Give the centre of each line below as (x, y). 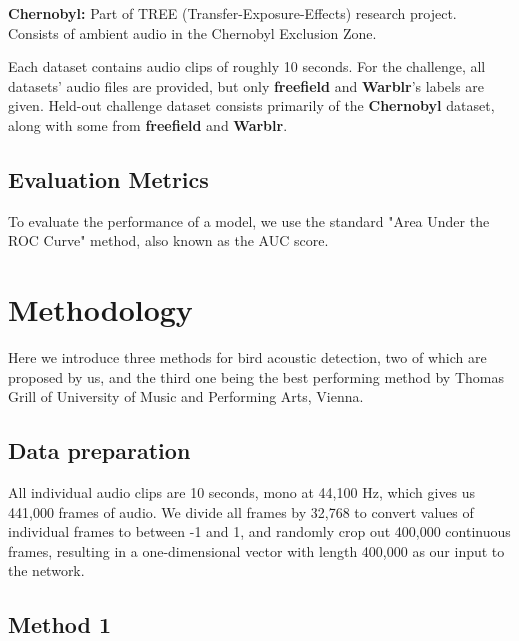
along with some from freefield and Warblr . (148, 124)
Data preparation (99, 450)
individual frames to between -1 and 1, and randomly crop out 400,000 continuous (259, 531)
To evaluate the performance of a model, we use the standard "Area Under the (249, 220)
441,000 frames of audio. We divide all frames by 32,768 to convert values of (241, 511)
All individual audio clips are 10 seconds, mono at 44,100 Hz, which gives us (242, 492)
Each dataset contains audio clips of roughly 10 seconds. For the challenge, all (247, 66)
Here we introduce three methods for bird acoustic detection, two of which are (247, 357)
